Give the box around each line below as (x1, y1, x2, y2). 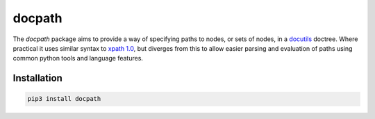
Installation (12, 72, 62, 84)
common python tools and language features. (12, 54, 144, 63)
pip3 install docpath (27, 95, 101, 103)
